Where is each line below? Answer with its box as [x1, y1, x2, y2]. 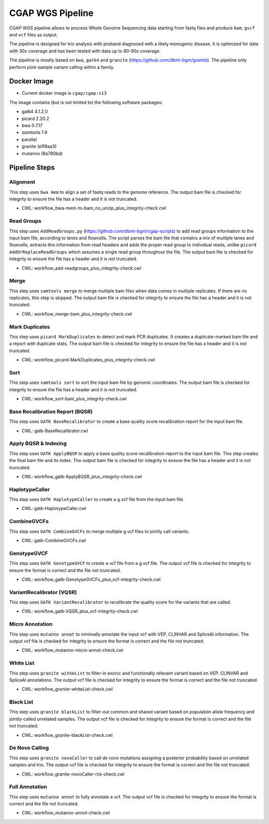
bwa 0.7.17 [21, 122, 43, 128]
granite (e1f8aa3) [21, 144, 57, 150]
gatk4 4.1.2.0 [21, 109, 48, 115]
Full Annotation [9, 783, 47, 790]
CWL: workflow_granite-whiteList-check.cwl [21, 686, 113, 692]
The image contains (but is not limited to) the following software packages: [9, 99, 163, 105]
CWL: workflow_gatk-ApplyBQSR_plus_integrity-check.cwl [21, 474, 142, 480]
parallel [21, 136, 37, 142]
